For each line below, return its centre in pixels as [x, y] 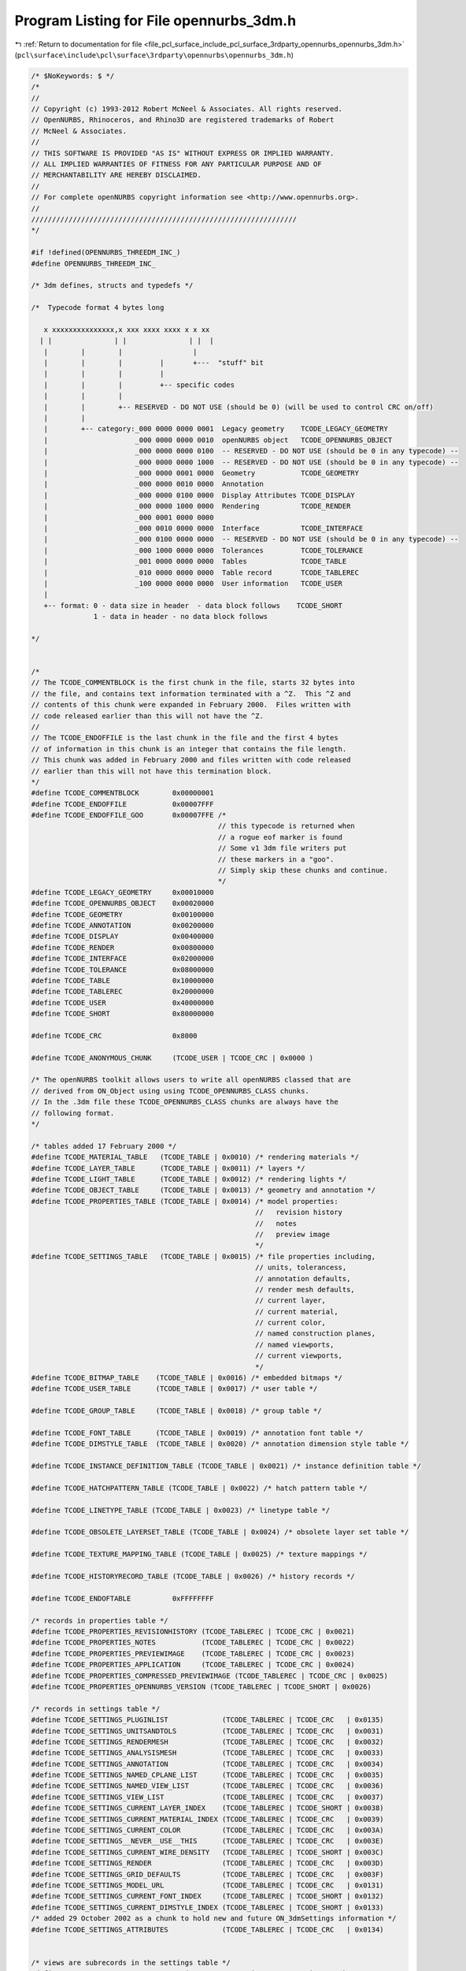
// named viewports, [294, 1345]
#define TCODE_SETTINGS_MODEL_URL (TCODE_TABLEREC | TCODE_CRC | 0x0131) [208, 1885]
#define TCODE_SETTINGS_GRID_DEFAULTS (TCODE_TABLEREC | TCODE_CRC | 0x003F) [208, 1874]
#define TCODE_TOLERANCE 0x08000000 [122, 969]
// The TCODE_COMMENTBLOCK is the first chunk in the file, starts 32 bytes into [193, 683]
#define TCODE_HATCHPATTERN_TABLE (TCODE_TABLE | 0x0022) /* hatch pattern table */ [199, 1488]
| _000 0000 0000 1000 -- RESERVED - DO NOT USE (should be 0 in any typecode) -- [251, 462]
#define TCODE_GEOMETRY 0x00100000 [122, 914]
